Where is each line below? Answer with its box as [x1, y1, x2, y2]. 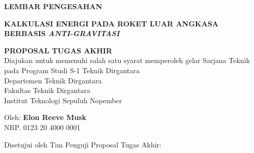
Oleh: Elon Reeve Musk [4, 112, 87, 123]
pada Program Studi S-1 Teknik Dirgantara [4, 65, 140, 75]
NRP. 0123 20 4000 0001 [4, 121, 80, 132]
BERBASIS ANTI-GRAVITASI [4, 28, 120, 39]
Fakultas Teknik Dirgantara [4, 85, 91, 96]
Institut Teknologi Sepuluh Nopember [4, 95, 122, 105]
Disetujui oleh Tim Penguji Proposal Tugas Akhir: [4, 139, 161, 149]
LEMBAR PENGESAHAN [4, 1, 102, 11]
